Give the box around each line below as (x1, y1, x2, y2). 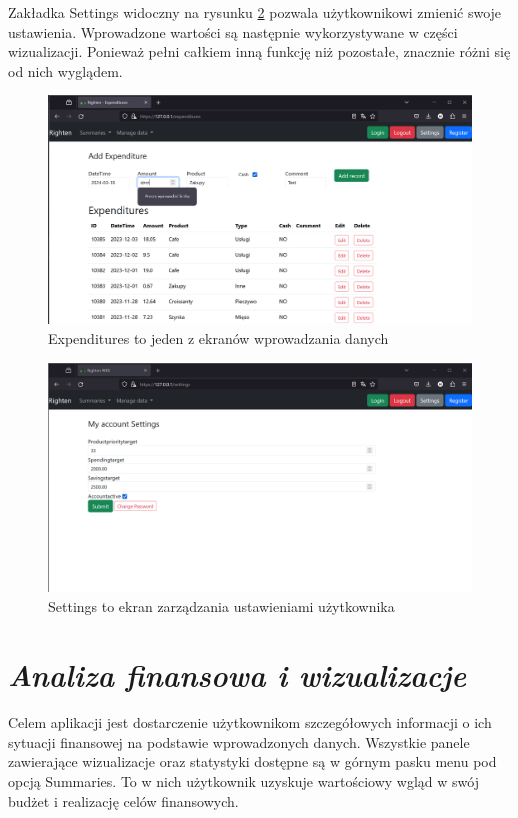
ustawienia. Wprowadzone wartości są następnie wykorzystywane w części (8, 21, 458, 42)
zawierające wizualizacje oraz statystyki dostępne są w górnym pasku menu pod (8, 751, 497, 772)
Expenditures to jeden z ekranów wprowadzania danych (48, 327, 389, 348)
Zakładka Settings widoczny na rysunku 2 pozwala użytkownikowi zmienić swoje (8, 2, 502, 22)
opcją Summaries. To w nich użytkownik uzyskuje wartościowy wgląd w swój (8, 771, 479, 792)
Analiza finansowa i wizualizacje (8, 654, 467, 696)
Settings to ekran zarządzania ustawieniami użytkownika (48, 595, 395, 616)
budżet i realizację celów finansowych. (8, 790, 239, 811)
